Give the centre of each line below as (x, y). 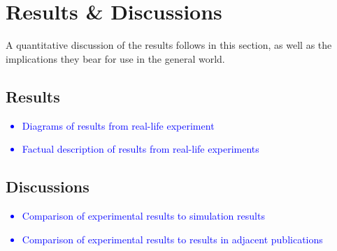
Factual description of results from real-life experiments (141, 149)
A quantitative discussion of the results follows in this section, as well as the (169, 45)
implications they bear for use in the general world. (115, 58)
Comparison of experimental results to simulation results (143, 215)
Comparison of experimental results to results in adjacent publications (172, 239)
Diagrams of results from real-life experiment (118, 125)
